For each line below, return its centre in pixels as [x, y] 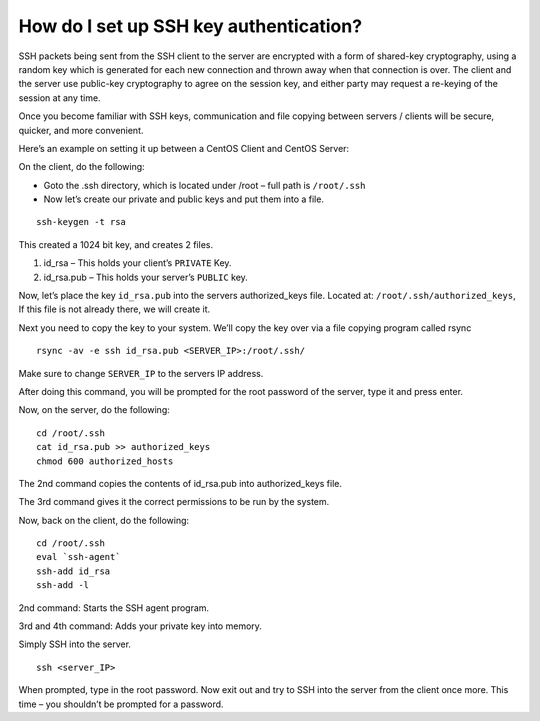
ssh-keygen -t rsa [81, 222]
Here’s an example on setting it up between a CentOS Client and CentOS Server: [184, 148]
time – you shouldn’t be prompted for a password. [121, 704]
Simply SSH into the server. [75, 644]
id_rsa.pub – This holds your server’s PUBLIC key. [146, 277]
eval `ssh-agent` [78, 557]
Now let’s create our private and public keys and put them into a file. [184, 199]
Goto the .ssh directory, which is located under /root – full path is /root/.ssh [204, 185]
